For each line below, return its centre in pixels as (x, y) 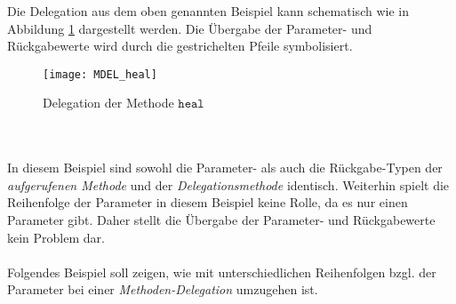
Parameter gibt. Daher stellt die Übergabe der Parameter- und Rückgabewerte (221, 220)
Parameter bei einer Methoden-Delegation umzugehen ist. (163, 289)
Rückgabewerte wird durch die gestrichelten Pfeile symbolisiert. (180, 46)
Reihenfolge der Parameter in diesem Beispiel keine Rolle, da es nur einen (208, 202)
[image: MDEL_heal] (100, 74)
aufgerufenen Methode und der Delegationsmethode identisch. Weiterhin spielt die (228, 184)
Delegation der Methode (108, 103)
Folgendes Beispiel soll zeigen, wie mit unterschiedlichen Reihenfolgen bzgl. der (222, 272)
